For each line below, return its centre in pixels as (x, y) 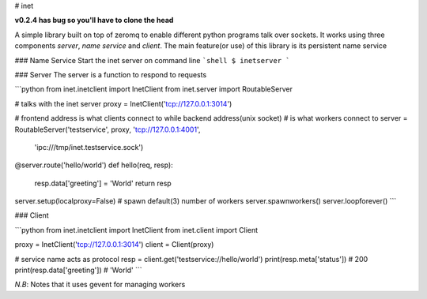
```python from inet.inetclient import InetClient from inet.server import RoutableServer (153, 89)
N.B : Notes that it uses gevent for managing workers (100, 285)
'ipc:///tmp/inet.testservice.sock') (89, 147)
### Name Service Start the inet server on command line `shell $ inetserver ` (152, 60)
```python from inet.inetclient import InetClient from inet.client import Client (136, 230)
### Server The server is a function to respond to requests (111, 74)
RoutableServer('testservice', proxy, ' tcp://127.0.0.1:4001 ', (108, 129)
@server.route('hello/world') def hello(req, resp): (94, 165)
